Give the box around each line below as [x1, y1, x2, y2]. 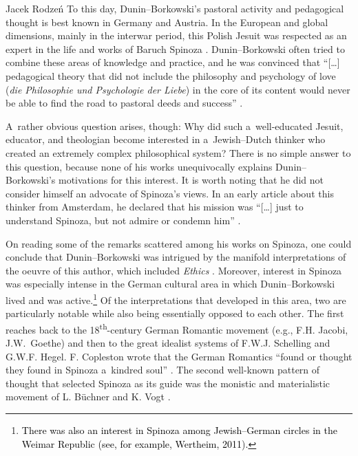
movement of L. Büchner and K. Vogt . [6, 389, 171, 404]
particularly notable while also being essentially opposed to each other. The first [6, 306, 344, 321]
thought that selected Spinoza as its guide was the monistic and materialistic [6, 376, 330, 390]
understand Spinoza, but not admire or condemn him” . [6, 213, 241, 227]
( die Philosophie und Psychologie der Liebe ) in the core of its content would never [6, 82, 350, 96]
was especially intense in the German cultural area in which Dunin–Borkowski [6, 276, 335, 291]
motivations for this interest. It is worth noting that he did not [58, 173, 324, 187]
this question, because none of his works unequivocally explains [6, 159, 273, 173]
